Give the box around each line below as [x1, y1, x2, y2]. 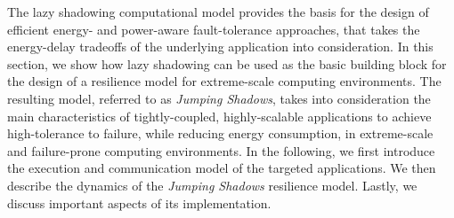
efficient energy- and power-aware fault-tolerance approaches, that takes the [7, 19, 420, 38]
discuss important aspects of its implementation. [7, 193, 272, 212]
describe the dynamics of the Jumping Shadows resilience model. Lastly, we [7, 175, 418, 194]
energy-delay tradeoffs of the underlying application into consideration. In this [7, 37, 434, 56]
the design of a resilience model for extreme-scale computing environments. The [7, 72, 442, 90]
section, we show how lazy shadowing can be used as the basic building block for [7, 54, 447, 73]
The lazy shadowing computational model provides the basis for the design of [7, 3, 429, 20]
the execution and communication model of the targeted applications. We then [7, 159, 436, 177]
